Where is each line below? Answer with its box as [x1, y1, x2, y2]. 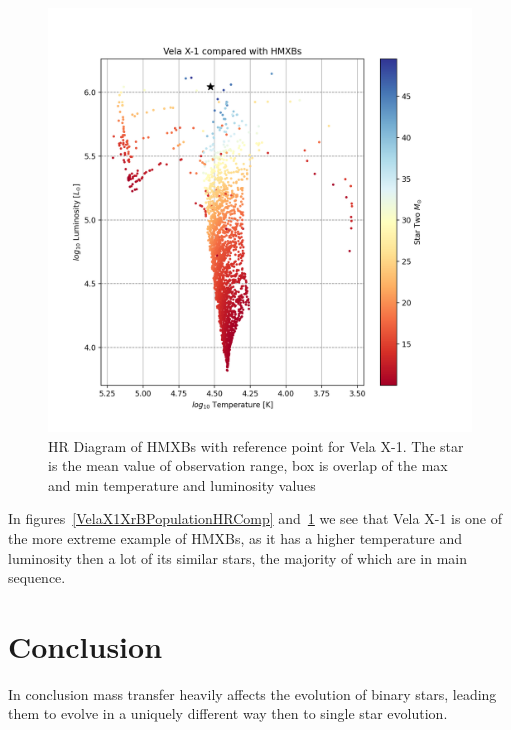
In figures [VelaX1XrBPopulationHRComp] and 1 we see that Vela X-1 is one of [8, 508, 503, 529]
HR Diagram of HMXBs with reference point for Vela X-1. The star [48, 435, 464, 456]
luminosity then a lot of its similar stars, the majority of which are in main [8, 547, 468, 568]
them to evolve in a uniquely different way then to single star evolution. [8, 703, 448, 724]
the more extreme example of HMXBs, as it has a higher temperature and [8, 527, 463, 548]
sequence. [8, 567, 66, 588]
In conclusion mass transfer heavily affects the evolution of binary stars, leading [8, 683, 497, 704]
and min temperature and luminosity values [48, 474, 316, 495]
